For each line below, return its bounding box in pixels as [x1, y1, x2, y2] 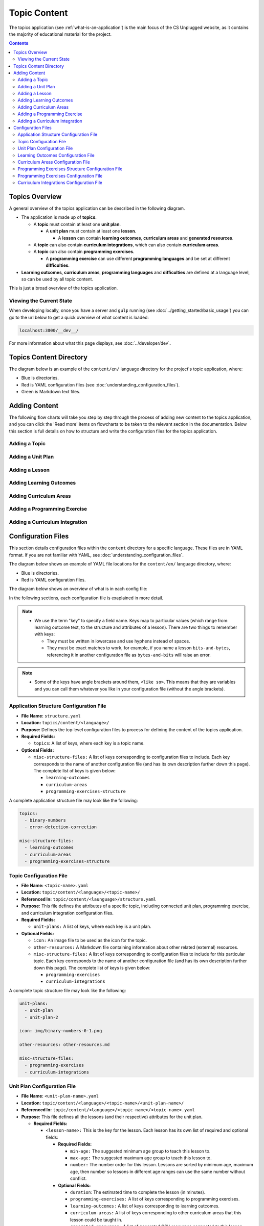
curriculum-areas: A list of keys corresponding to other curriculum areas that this [70, 1210, 242, 1216]
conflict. [70, 1175, 87, 1181]
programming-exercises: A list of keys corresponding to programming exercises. [70, 1196, 240, 1202]
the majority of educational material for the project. [9, 31, 112, 37]
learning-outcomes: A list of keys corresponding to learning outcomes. [70, 1203, 220, 1209]
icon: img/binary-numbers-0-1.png [19, 1028, 102, 1034]
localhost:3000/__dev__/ [19, 328, 79, 333]
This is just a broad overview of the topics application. [9, 285, 118, 291]
